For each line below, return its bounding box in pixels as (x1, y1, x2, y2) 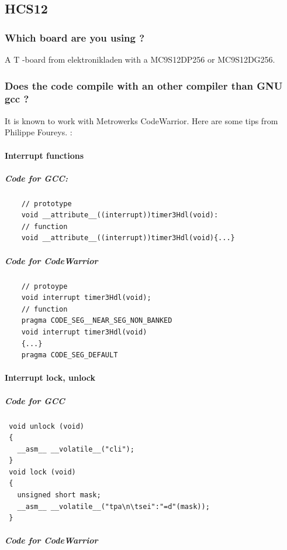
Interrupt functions (5, 149, 84, 161)
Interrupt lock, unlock (5, 371, 96, 384)
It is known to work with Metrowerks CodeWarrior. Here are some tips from (5, 114, 278, 127)
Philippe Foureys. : (5, 126, 72, 138)
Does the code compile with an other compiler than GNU (5, 78, 283, 93)
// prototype (21, 199, 72, 208)
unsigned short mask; (17, 491, 101, 500)
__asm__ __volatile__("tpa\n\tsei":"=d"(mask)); (17, 502, 210, 511)
